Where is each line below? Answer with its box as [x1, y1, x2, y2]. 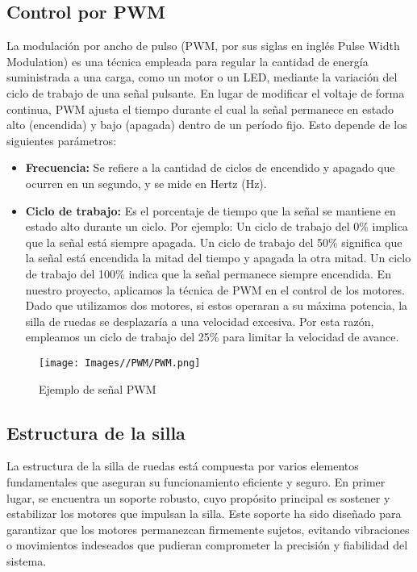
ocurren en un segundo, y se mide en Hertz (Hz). [25, 174, 267, 191]
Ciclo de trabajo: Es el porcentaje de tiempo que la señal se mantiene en [25, 202, 396, 219]
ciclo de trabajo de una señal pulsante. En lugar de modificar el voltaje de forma [6, 84, 405, 101]
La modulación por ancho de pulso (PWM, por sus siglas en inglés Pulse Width [6, 37, 400, 54]
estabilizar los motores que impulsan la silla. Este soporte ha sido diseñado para [6, 505, 402, 522]
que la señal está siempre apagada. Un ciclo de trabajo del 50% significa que [25, 233, 402, 250]
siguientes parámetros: [6, 132, 117, 148]
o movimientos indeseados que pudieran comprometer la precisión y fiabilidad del [6, 537, 408, 553]
